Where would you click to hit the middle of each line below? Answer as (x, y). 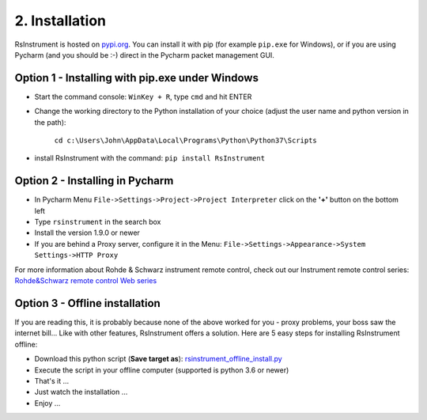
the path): (50, 122)
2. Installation (60, 21)
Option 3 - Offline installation (88, 303)
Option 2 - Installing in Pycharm (94, 181)
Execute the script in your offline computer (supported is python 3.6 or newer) (162, 370)
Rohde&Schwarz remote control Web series (86, 281)
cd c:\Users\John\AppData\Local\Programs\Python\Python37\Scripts (186, 141)
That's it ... (52, 380)
